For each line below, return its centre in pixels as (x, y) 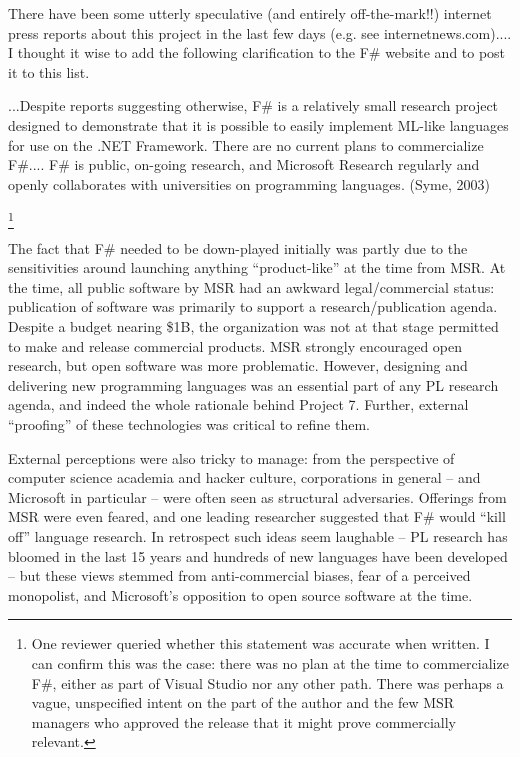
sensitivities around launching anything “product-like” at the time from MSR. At (257, 267)
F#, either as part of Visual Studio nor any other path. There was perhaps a (267, 682)
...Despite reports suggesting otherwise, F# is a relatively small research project (253, 105)
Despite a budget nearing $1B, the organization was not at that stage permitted (253, 326)
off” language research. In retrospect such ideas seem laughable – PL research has (258, 535)
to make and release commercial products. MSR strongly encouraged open (235, 345)
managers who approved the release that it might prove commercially (243, 721)
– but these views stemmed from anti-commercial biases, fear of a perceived (239, 575)
